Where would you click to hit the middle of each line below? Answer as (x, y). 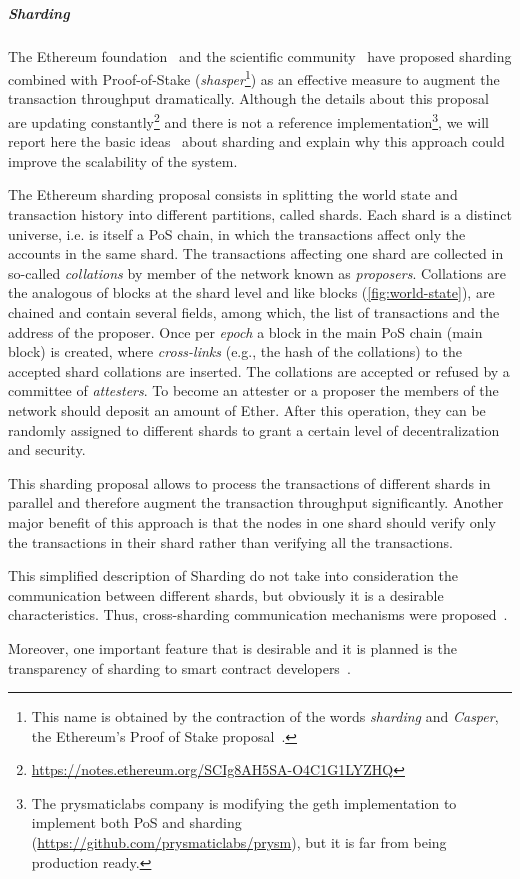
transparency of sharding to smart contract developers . (179, 667)
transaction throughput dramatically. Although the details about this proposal (248, 98)
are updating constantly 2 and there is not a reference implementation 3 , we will (249, 120)
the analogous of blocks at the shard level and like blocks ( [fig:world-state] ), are (251, 292)
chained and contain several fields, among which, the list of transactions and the (254, 312)
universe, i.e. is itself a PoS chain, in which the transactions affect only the (237, 233)
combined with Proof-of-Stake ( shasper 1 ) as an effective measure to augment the (254, 77)
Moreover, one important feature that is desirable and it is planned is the (232, 647)
